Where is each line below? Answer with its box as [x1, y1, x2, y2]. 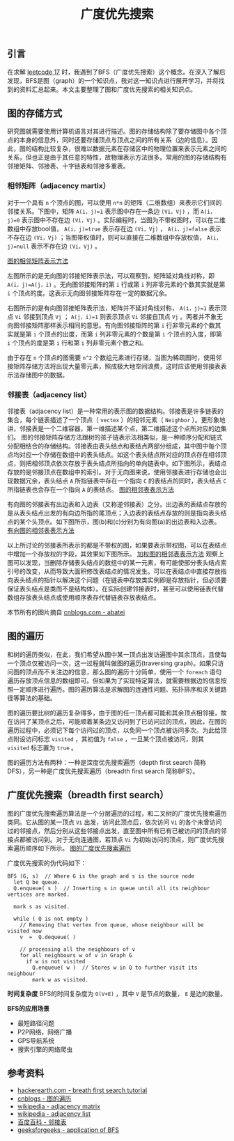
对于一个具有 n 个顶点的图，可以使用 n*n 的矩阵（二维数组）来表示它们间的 [7, 198, 222, 206]
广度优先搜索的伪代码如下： [7, 858, 87, 867]
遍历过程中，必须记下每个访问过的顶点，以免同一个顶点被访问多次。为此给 [7, 726, 221, 734]
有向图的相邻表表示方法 [7, 527, 75, 535]
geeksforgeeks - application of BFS [17, 1126, 120, 1134]
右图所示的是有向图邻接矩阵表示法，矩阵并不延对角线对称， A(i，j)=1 [7, 304, 207, 312]
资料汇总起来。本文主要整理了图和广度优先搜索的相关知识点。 [19, 85, 196, 93]
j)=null [7, 243, 30, 250]
